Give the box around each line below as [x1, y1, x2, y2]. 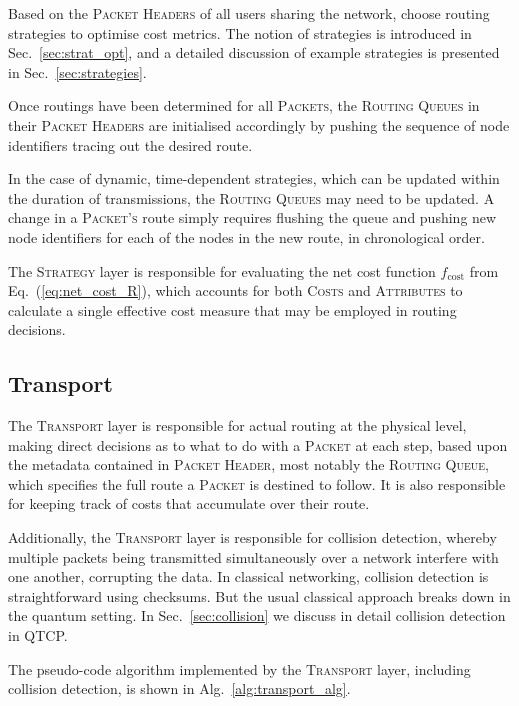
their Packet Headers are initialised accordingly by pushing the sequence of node [8, 114, 510, 135]
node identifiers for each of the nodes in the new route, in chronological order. [8, 226, 485, 247]
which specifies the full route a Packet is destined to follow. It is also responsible [8, 473, 506, 494]
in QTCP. [8, 625, 68, 646]
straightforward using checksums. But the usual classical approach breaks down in [8, 585, 511, 606]
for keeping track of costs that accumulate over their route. [8, 493, 370, 514]
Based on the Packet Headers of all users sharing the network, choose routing [8, 3, 490, 23]
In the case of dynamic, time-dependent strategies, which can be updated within [8, 168, 500, 189]
